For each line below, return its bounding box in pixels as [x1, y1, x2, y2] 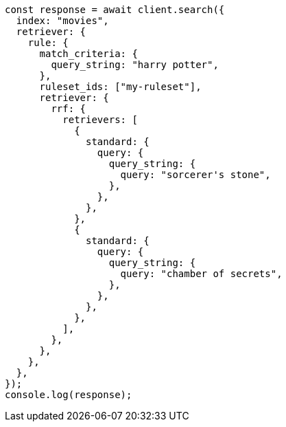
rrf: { [51, 103, 86, 114]
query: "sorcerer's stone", [120, 169, 271, 180]
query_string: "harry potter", [51, 59, 219, 70]
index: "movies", [16, 15, 109, 26]
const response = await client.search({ [5, 4, 225, 15]
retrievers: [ [62, 114, 138, 125]
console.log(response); [5, 389, 132, 400]
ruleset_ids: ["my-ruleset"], [39, 81, 202, 92]
